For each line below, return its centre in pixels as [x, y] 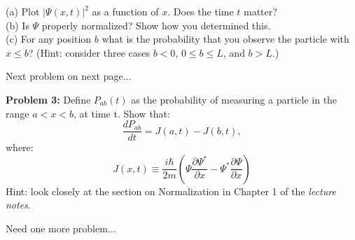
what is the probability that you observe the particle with [225, 39]
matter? [260, 11]
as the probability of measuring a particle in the [234, 99]
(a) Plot [23, 11]
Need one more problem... [61, 228]
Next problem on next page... [69, 76]
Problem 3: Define [48, 99]
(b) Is [18, 25]
